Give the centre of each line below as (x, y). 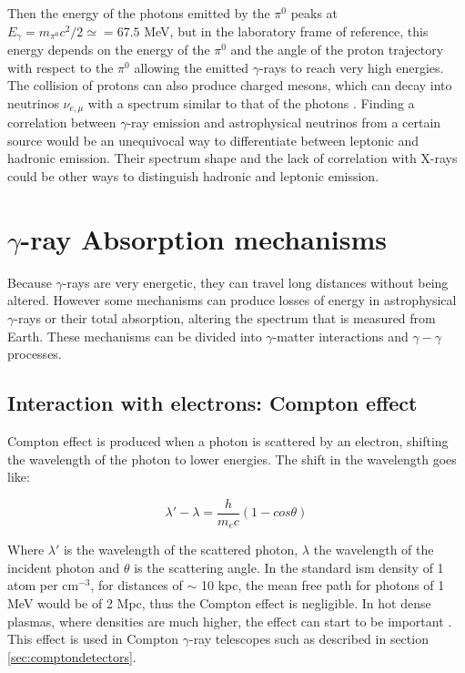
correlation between (62, 122)
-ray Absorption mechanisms (203, 238)
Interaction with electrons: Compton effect (212, 403)
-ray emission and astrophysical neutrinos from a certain (284, 122)
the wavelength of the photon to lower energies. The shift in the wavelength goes (232, 459)
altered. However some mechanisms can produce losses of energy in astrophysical (232, 300)
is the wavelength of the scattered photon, (181, 550)
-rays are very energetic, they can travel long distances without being (255, 282)
